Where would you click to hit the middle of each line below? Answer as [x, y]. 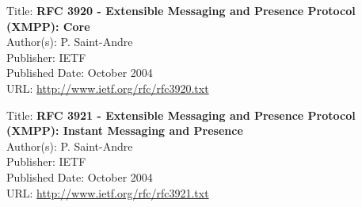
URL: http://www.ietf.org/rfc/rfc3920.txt [108, 88]
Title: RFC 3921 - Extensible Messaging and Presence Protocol [181, 115]
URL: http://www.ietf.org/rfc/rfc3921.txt [108, 192]
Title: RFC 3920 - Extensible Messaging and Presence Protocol [181, 10]
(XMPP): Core [48, 26]
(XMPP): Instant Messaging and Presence [125, 130]
